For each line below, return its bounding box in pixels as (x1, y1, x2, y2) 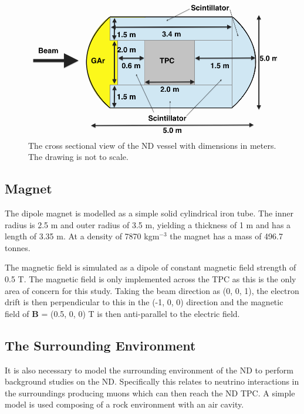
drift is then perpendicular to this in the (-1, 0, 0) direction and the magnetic (5, 296, 283, 308)
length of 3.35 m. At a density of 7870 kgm (5, 230, 160, 242)
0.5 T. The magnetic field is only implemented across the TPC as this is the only (5, 273, 296, 285)
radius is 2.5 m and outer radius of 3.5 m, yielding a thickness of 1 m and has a (5, 218, 291, 231)
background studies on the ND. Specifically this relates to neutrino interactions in (5, 375, 299, 388)
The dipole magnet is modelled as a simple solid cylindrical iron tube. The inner (5, 207, 293, 219)
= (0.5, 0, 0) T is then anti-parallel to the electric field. (41, 307, 240, 319)
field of (5, 307, 29, 319)
